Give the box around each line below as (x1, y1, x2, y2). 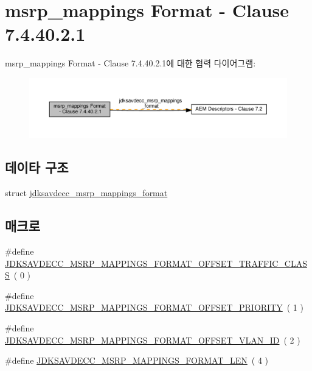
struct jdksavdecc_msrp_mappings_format (5, 186, 168, 199)
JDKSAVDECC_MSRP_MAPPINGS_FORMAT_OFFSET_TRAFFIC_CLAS (5, 256, 307, 269)
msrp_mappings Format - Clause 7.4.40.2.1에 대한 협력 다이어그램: (5, 57, 256, 69)
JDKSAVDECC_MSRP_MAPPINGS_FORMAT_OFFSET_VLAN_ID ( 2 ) (5, 333, 300, 346)
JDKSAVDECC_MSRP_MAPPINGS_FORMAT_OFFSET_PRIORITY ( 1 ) (5, 301, 303, 314)
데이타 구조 (5, 158, 69, 177)
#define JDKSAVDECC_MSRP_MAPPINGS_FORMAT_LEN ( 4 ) (5, 354, 268, 367)
